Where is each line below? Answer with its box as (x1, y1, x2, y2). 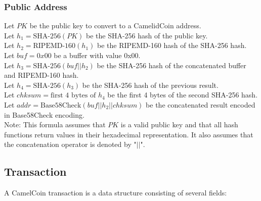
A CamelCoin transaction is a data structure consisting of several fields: (4, 187, 227, 198)
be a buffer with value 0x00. (54, 50, 141, 60)
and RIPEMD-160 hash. (4, 70, 79, 80)
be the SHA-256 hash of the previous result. (82, 79, 219, 90)
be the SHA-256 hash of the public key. (85, 30, 208, 40)
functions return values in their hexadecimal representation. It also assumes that (4, 129, 253, 139)
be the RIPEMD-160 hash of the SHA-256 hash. (97, 40, 247, 51)
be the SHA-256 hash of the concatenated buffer (97, 60, 246, 70)
